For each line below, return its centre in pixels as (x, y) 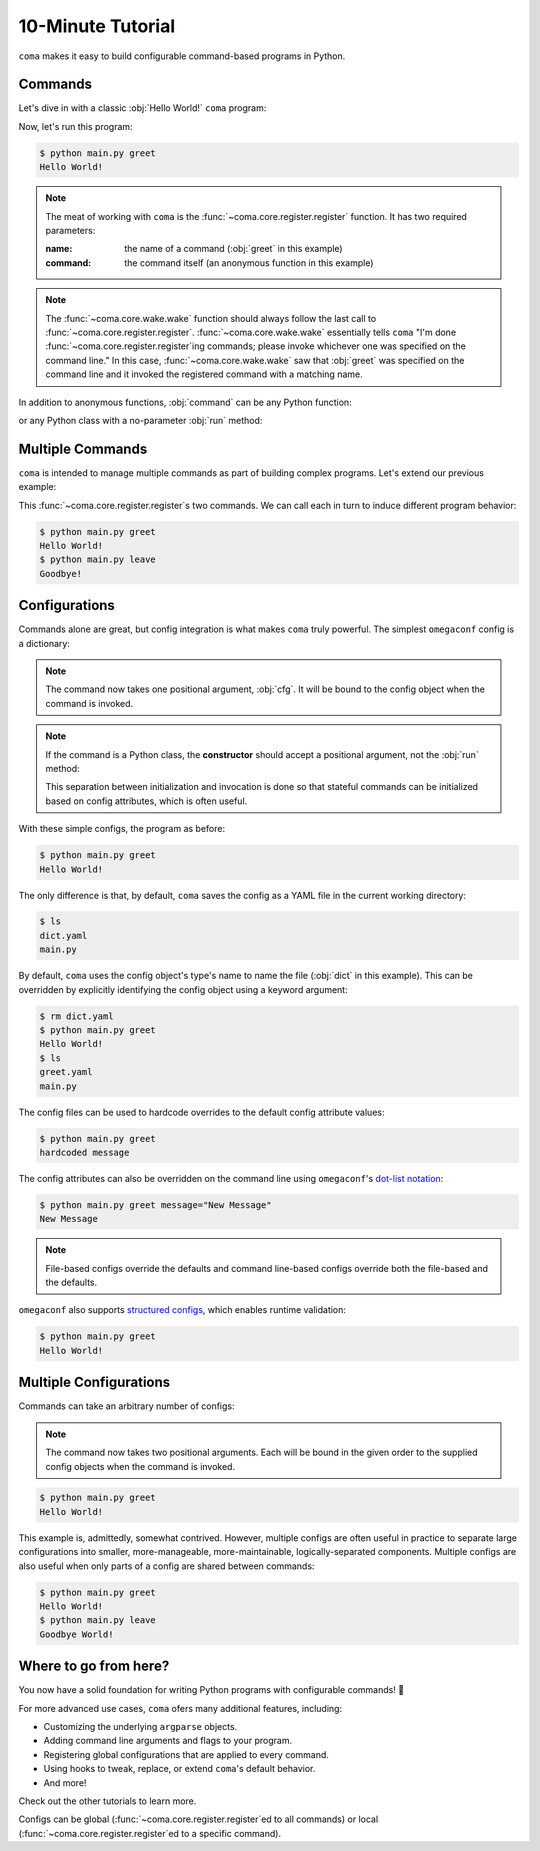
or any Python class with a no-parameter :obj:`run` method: (140, 420)
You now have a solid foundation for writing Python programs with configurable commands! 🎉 (211, 1690)
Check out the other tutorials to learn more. (107, 1801)
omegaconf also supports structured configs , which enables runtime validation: (182, 1310)
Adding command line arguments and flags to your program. (168, 1741)
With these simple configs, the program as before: (121, 829)
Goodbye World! (76, 1634)
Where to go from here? (94, 1666)
